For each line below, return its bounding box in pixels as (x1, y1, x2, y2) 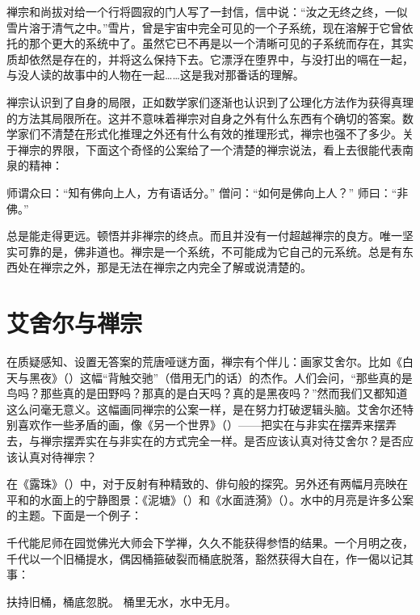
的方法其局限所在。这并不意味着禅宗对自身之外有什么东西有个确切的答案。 (6, 109, 402, 126)
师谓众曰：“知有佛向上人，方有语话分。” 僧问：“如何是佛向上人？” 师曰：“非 (6, 183, 409, 200)
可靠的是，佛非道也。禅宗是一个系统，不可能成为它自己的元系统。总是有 (17, 242, 402, 259)
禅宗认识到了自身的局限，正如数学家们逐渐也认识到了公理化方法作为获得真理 (6, 93, 414, 110)
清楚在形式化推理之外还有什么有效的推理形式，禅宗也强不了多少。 (51, 125, 402, 142)
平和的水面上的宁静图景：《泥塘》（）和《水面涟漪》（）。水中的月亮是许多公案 (6, 491, 414, 508)
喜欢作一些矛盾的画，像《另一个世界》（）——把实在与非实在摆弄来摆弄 (17, 416, 397, 433)
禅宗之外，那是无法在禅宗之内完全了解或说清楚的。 (40, 259, 312, 276)
